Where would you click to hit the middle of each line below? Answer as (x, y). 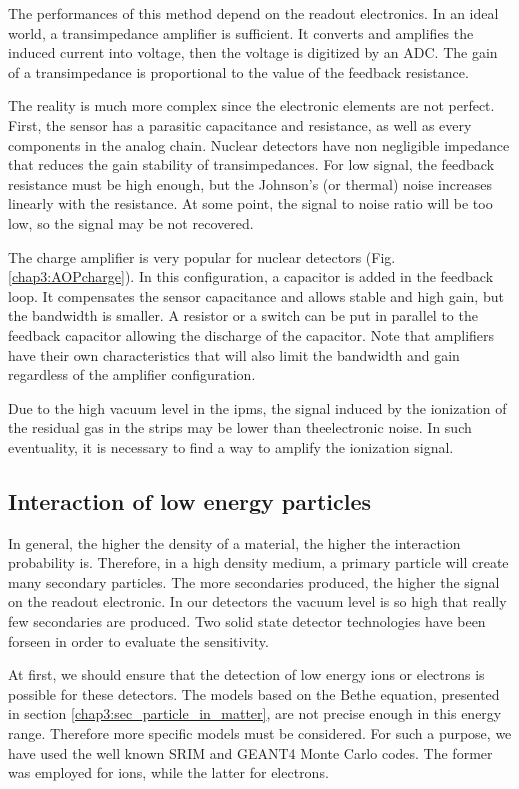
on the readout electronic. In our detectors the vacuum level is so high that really (257, 601)
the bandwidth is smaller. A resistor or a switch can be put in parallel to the (243, 315)
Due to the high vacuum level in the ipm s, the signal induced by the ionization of (257, 407)
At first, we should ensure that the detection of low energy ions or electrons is (246, 674)
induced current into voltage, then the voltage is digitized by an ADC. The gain (253, 52)
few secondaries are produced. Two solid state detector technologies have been (247, 621)
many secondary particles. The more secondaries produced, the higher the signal (254, 581)
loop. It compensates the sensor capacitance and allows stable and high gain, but (256, 295)
